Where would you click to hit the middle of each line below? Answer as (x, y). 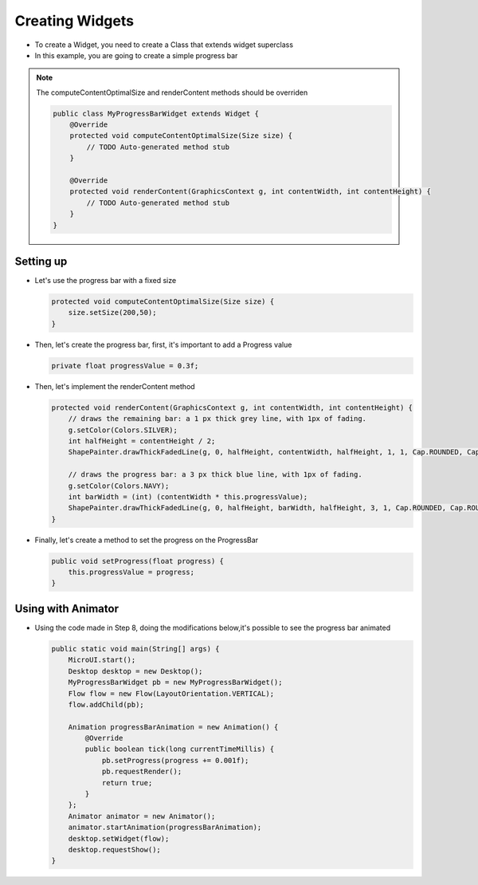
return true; (127, 783)
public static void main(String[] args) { (135, 649)
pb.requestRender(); (142, 772)
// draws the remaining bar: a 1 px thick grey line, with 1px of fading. (217, 419)
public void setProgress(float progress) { (138, 561)
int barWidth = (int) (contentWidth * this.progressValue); (188, 497)
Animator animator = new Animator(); (142, 816)
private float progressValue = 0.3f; (125, 366)
